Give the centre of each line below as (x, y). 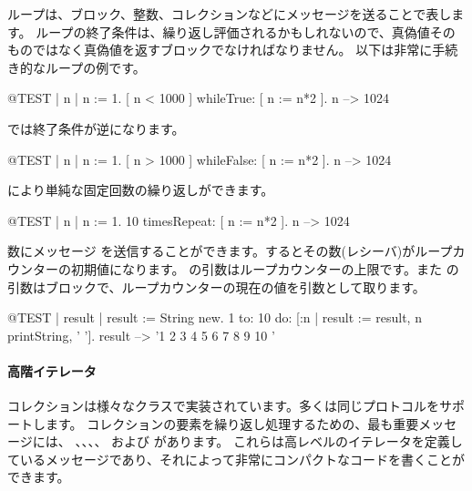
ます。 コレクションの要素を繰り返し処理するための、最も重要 (232, 423)
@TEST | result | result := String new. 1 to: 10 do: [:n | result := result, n (215, 317)
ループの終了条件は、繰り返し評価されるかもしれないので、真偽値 (233, 31)
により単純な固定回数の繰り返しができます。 (141, 190)
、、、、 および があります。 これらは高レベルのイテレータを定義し (269, 441)
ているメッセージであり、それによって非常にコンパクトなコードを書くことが (236, 459)
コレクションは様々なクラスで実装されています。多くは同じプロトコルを (223, 406)
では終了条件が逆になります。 (96, 128)
